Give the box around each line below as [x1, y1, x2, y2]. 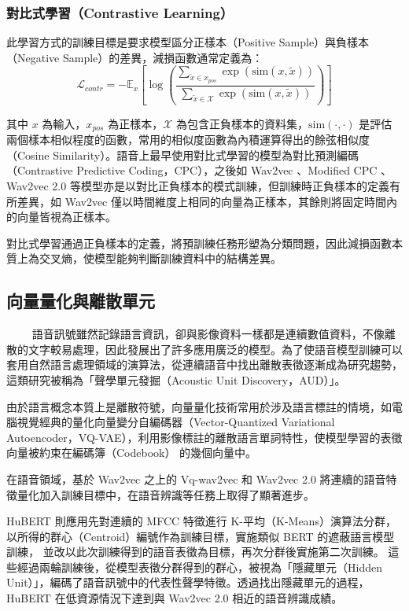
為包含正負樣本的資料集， [175, 115, 308, 131]
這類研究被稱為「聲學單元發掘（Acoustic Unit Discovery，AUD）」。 [6, 371, 346, 388]
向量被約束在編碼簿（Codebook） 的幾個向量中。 [6, 444, 257, 461]
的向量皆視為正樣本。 [6, 208, 116, 225]
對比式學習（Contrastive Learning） [6, 2, 234, 22]
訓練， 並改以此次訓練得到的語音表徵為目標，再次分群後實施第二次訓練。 [6, 543, 385, 560]
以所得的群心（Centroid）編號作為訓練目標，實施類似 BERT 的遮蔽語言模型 [6, 528, 395, 544]
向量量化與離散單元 [6, 289, 155, 313]
